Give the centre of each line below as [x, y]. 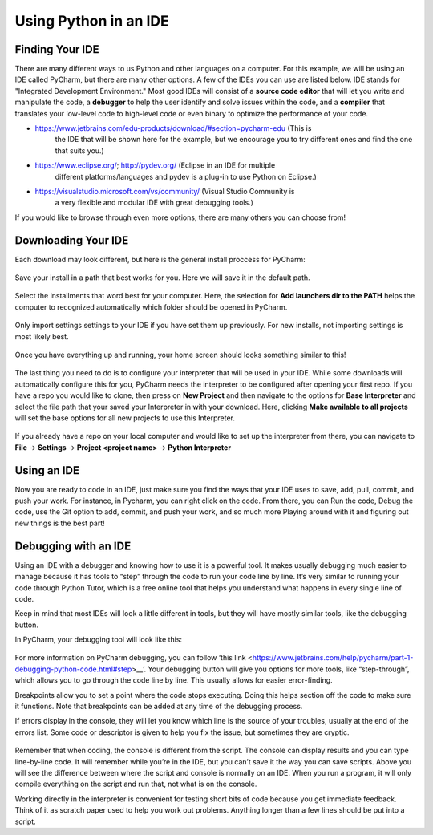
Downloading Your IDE [72, 240]
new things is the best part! [60, 523]
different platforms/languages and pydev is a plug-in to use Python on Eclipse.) [186, 176]
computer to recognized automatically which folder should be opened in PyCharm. [151, 307]
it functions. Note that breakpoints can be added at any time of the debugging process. [159, 707]
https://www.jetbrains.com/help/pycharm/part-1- [333, 658]
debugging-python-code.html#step [73, 669]
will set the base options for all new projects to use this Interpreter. [125, 418]
